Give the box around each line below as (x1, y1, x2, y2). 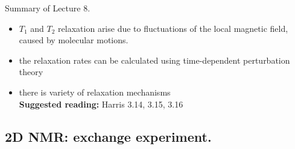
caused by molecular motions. (19, 34, 128, 46)
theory (19, 65, 43, 78)
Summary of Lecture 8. (5, 2, 90, 14)
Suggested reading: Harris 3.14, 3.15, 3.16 (19, 97, 183, 110)
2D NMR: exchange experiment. (5, 127, 212, 145)
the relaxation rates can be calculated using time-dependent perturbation (19, 53, 290, 66)
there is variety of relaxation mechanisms (19, 85, 171, 98)
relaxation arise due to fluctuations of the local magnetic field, (58, 22, 288, 34)
